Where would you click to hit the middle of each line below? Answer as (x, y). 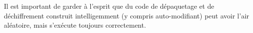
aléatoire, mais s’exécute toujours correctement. (75, 25)
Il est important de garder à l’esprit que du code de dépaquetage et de (109, 6)
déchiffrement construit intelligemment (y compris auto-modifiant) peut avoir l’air (127, 15)
